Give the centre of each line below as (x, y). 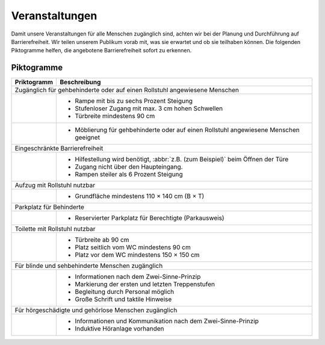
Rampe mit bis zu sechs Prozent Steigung (134, 101)
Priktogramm (34, 82)
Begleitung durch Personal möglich (125, 292)
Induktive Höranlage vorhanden (120, 329)
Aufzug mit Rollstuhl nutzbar (55, 185)
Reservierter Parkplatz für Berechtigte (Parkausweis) (150, 218)
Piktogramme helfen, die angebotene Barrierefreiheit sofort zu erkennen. (101, 51)
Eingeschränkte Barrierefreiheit (59, 149)
